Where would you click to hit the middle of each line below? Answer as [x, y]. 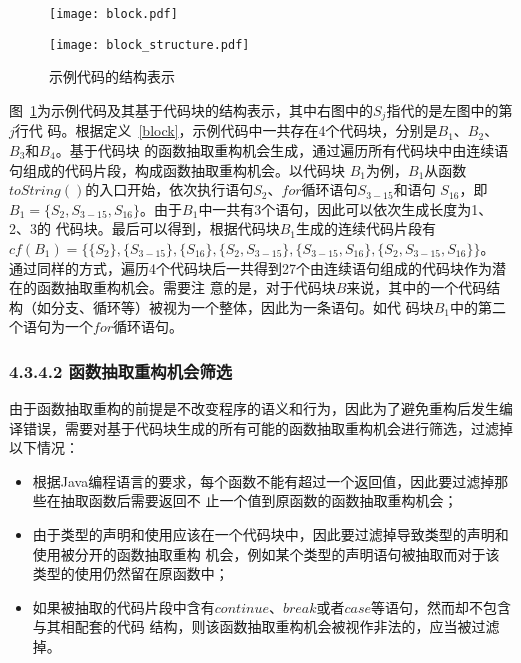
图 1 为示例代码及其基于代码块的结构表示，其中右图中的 [191, 109]
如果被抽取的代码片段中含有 [123, 606]
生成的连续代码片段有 [366, 228]
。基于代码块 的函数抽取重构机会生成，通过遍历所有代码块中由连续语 [282, 149]
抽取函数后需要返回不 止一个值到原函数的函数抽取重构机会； [259, 500]
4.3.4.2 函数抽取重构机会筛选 [121, 370]
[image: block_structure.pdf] [149, 44]
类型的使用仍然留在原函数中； [130, 573]
